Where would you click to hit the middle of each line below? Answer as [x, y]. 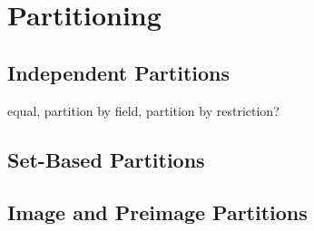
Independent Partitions [119, 72]
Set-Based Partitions [106, 159]
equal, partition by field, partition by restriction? [143, 110]
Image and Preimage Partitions [157, 212]
